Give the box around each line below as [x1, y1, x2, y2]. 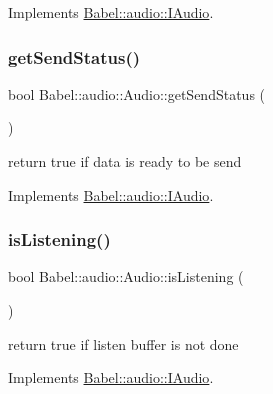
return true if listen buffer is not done [8, 333, 239, 354]
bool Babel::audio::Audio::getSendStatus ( [8, 83, 266, 104]
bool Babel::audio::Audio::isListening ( [8, 266, 244, 287]
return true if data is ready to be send [8, 151, 242, 171]
